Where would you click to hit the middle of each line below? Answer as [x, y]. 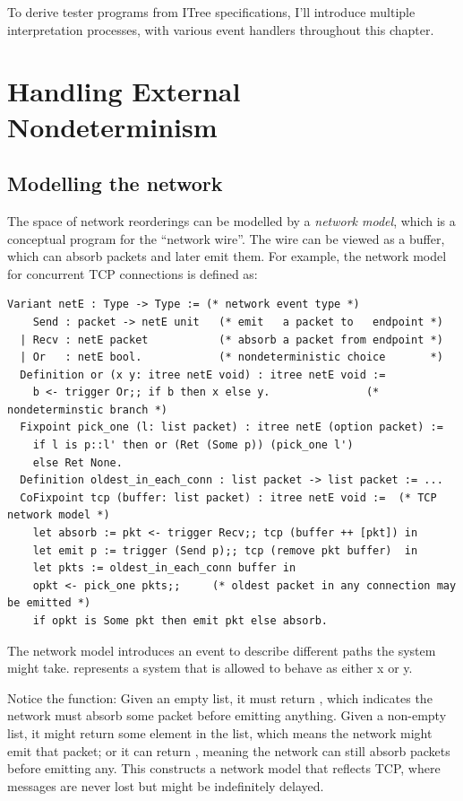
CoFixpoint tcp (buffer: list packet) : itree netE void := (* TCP [228, 497]
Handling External [124, 91]
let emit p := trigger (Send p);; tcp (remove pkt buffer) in [225, 550]
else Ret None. [77, 462]
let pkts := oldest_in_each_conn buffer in [164, 568]
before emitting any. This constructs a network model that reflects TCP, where [224, 768]
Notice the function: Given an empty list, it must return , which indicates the [220, 697]
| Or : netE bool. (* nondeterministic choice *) [231, 357]
